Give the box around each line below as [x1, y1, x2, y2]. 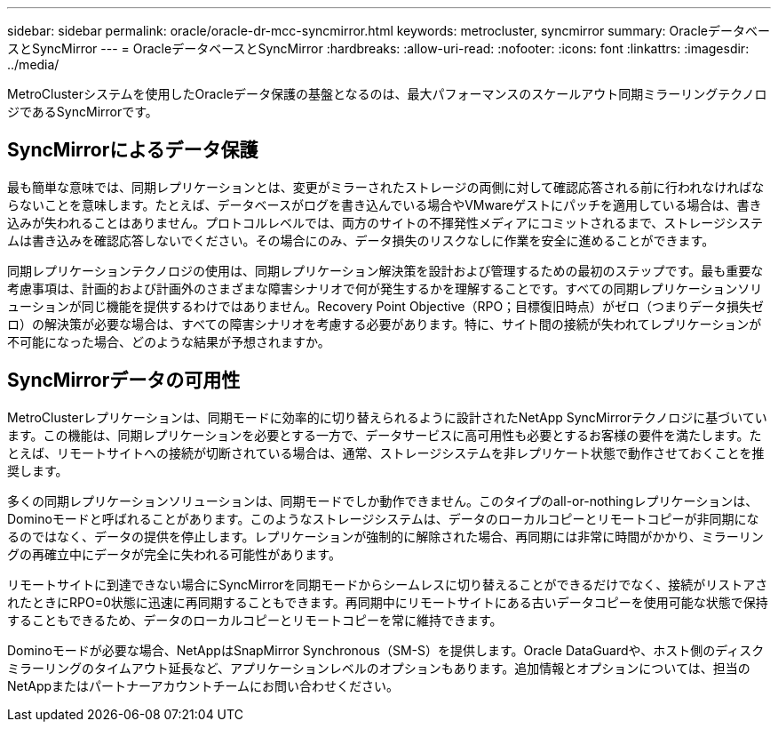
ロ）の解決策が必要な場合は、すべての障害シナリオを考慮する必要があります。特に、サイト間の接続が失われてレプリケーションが [7, 316, 762, 332]
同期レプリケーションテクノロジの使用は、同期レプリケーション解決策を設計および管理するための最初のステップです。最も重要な [7, 262, 764, 278]
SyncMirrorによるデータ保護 [7, 139, 258, 162]
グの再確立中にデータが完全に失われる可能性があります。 [7, 546, 341, 562]
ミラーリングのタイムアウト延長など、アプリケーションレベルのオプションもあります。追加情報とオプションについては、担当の [7, 660, 750, 676]
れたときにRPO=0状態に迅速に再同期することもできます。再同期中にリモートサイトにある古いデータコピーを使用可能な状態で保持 [7, 594, 768, 610]
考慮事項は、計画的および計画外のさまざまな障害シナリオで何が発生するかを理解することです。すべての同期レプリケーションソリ [7, 280, 763, 296]
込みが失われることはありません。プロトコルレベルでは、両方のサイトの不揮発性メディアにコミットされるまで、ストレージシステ [7, 214, 764, 230]
